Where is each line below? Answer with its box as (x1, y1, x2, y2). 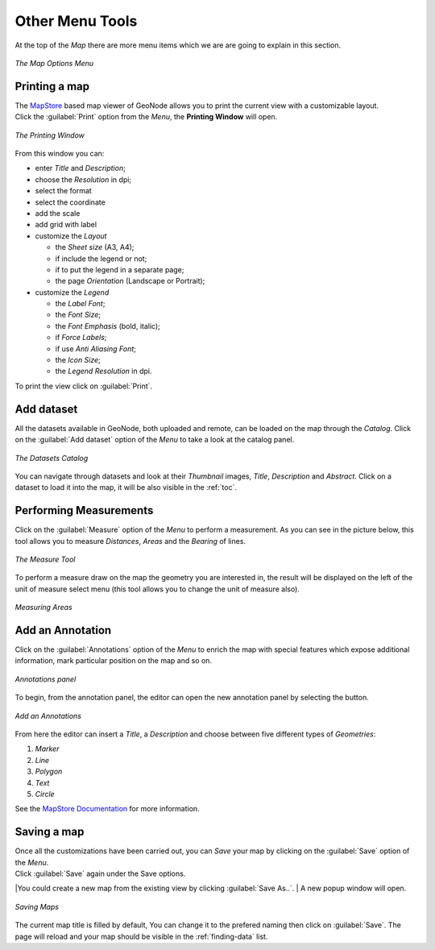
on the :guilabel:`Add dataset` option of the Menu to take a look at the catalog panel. (14, 435, 295, 445)
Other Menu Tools (14, 12, 138, 30)
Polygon (35, 766, 63, 777)
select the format (35, 186, 92, 196)
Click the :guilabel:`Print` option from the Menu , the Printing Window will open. (14, 112, 278, 122)
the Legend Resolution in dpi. (55, 367, 152, 376)
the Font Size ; (55, 310, 101, 320)
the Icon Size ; (55, 355, 101, 365)
